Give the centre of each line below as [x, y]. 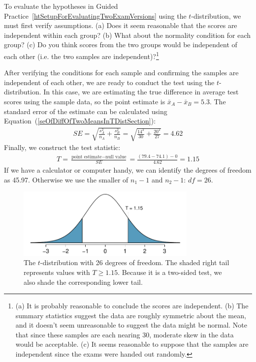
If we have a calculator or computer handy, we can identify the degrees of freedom [128, 169]
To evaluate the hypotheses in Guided [61, 6]
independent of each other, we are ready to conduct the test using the [109, 82]
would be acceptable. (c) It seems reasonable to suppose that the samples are [132, 344]
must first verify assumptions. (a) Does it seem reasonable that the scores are [121, 25]
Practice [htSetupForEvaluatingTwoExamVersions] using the [95, 15]
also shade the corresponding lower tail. [83, 282]
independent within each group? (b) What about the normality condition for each [128, 35]
